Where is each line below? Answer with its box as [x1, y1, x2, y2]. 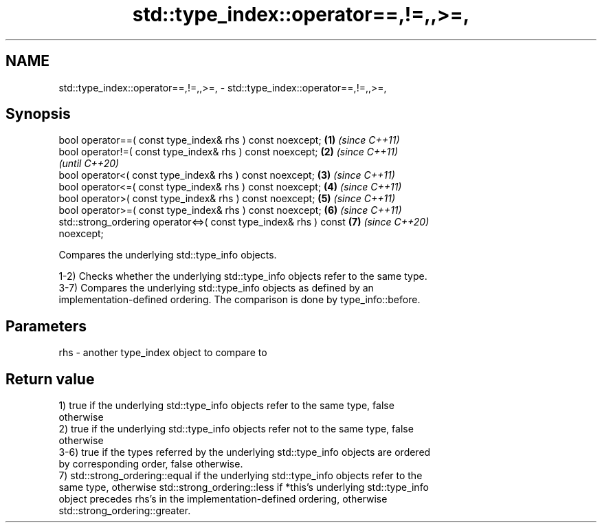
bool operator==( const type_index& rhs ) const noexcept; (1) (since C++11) [58, 134, 400, 146]
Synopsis [5, 105, 71, 123]
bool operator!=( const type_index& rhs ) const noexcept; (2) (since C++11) [58, 146, 399, 158]
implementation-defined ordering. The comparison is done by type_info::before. [58, 294, 421, 306]
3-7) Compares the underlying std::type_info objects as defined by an [58, 282, 374, 294]
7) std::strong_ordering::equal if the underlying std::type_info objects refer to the [58, 470, 423, 482]
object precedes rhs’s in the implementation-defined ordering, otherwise [58, 493, 388, 505]
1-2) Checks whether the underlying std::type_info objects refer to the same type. [58, 270, 427, 283]
